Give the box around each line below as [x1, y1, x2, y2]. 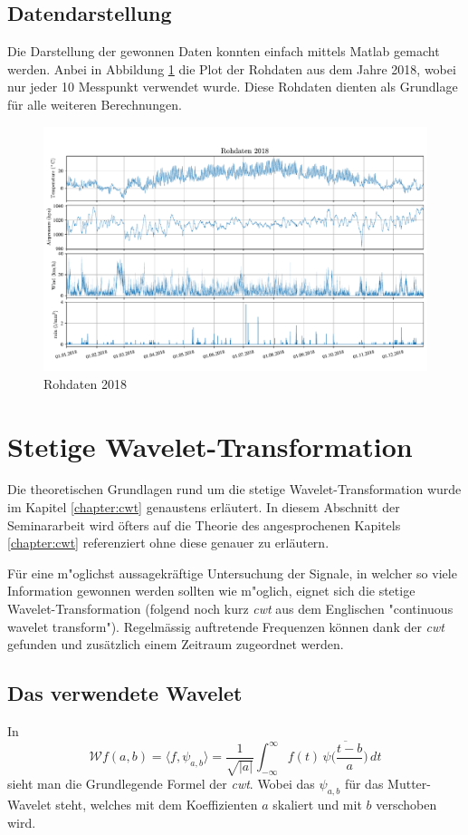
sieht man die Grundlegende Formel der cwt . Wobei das [7, 774, 315, 793]
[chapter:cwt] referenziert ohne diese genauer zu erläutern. [7, 533, 330, 552]
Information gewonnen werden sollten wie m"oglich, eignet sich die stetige [7, 581, 415, 600]
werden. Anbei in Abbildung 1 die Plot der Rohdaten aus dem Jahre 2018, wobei [7, 59, 456, 78]
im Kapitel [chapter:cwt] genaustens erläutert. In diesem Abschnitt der [7, 498, 400, 517]
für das [344, 774, 384, 793]
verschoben [376, 795, 437, 814]
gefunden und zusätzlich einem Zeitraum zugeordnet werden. [7, 635, 344, 654]
